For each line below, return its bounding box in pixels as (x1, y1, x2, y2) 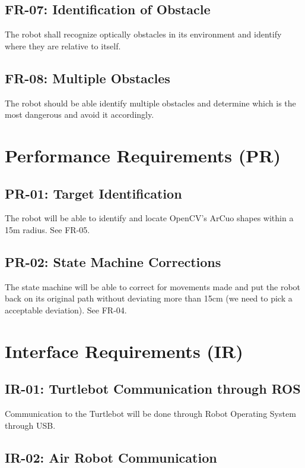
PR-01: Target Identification (5, 184, 182, 202)
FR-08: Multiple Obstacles (5, 68, 170, 87)
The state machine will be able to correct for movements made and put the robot (5, 280, 301, 293)
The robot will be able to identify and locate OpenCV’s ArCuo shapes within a (5, 212, 294, 224)
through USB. (5, 419, 56, 431)
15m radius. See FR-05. (5, 223, 90, 235)
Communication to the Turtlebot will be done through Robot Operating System (5, 407, 296, 420)
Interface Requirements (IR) (5, 338, 243, 363)
